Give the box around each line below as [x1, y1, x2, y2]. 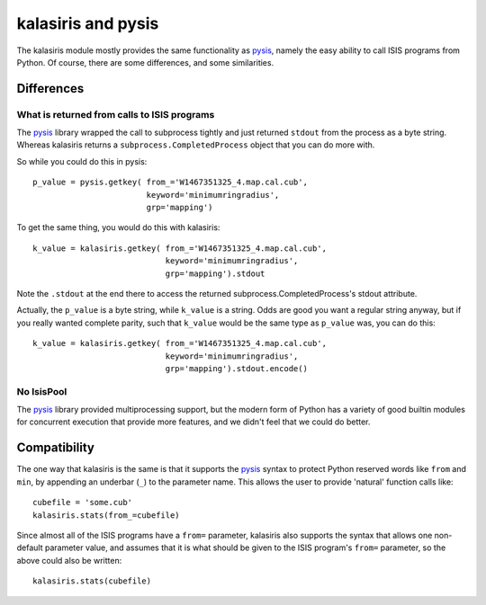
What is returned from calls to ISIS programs [16, 108, 215, 120]
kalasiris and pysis [16, 13, 159, 33]
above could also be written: [16, 555, 122, 565]
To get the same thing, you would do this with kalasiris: [16, 222, 220, 233]
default [16, 542, 44, 553]
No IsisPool [16, 385, 67, 397]
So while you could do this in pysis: [16, 156, 148, 166]
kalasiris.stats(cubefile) [32, 576, 152, 586]
